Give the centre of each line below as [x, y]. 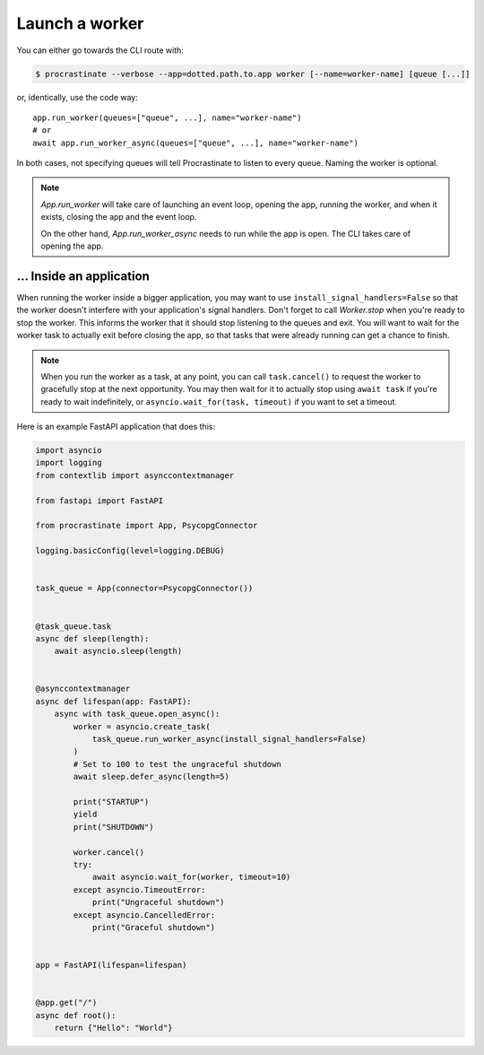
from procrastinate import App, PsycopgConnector [147, 526]
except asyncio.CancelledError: [144, 915]
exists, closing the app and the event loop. [119, 217]
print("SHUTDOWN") [113, 827]
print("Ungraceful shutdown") [158, 902]
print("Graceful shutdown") [153, 927]
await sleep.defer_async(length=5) [151, 777]
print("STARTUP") [111, 802]
